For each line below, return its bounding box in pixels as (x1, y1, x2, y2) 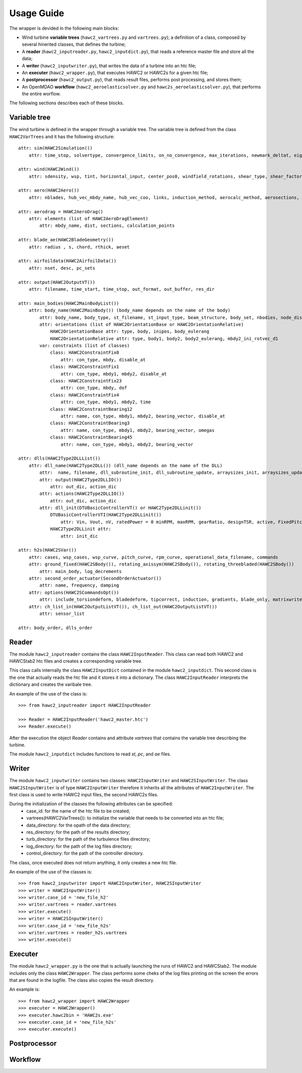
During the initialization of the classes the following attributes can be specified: (9, 801, 173, 807)
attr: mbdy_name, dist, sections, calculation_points (39, 223, 175, 229)
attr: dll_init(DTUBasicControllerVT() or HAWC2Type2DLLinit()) (39, 505, 201, 511)
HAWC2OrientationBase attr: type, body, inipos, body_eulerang (50, 329, 209, 335)
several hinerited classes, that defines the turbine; (22, 41, 126, 47)
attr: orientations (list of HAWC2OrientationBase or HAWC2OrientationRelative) (39, 322, 244, 327)
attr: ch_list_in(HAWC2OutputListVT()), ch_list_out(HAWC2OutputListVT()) (28, 604, 217, 609)
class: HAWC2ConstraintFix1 (50, 364, 119, 370)
